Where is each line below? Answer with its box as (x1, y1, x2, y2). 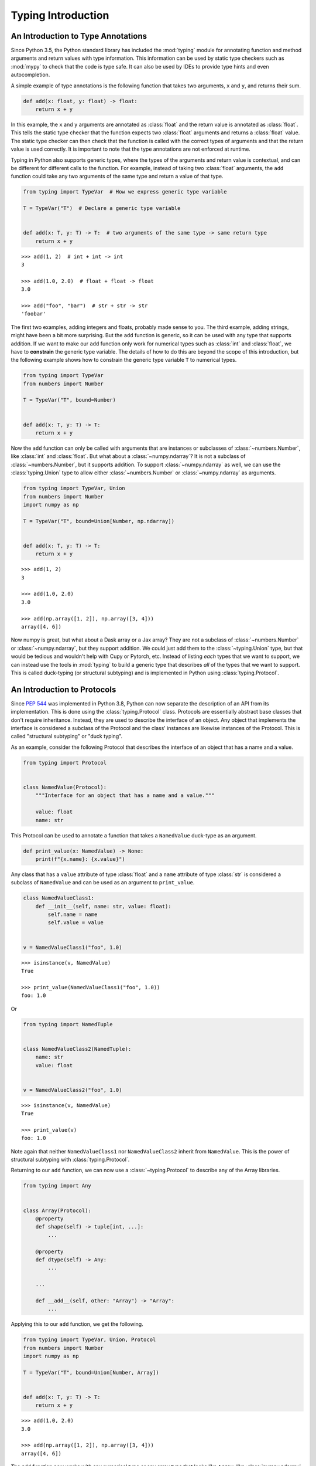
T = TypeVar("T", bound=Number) (23, 396, 116, 403)
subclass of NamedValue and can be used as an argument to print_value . (11, 879, 195, 886)
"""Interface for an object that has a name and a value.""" (35, 792, 215, 799)
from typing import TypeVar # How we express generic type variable (23, 188, 227, 195)
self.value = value (47, 919, 104, 926)
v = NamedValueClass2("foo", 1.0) (23, 1087, 122, 1093)
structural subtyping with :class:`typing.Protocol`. (11, 1156, 130, 1163)
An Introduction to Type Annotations (11, 31, 147, 41)
